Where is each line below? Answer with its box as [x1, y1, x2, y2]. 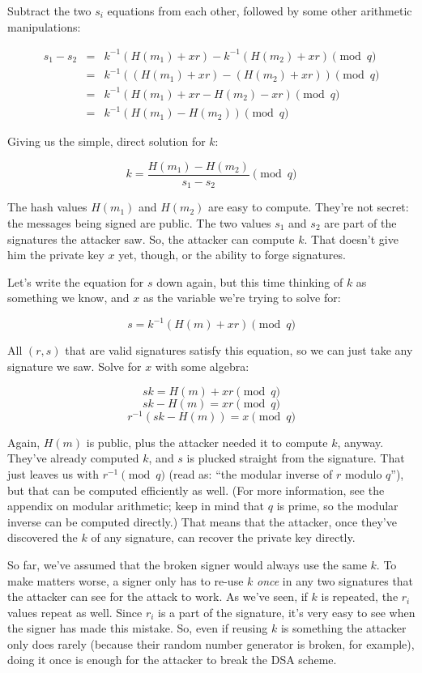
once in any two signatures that [257, 572, 414, 589]
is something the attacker [280, 620, 407, 637]
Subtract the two [7, 2, 92, 19]
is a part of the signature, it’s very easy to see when [158, 603, 416, 620]
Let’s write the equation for [7, 273, 144, 290]
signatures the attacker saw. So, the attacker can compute [7, 230, 295, 247]
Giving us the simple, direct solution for [7, 133, 206, 150]
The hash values [7, 198, 87, 215]
